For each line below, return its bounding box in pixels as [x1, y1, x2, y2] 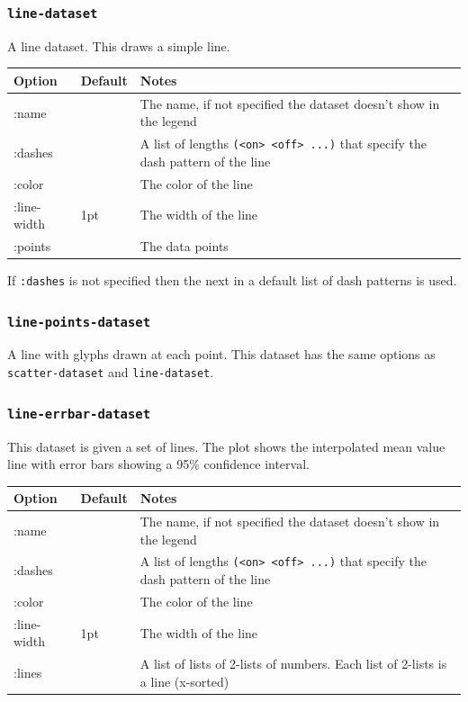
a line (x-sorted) [139, 671, 229, 690]
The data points [139, 236, 229, 255]
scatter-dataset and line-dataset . [7, 363, 214, 382]
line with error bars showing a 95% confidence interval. [7, 454, 310, 473]
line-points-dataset [7, 314, 151, 329]
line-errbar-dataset [7, 406, 151, 421]
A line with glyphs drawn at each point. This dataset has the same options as [7, 345, 436, 364]
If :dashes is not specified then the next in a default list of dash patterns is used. [7, 271, 457, 290]
